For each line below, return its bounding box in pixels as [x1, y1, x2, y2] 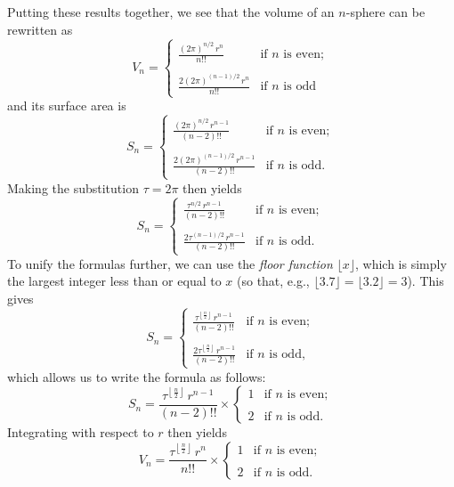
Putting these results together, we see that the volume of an [7, 3, 335, 20]
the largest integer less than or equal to [7, 272, 222, 290]
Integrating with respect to [7, 423, 154, 442]
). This [407, 272, 444, 290]
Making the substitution [7, 178, 139, 197]
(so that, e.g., [237, 272, 310, 290]
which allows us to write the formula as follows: [7, 367, 266, 386]
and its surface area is [7, 96, 126, 115]
